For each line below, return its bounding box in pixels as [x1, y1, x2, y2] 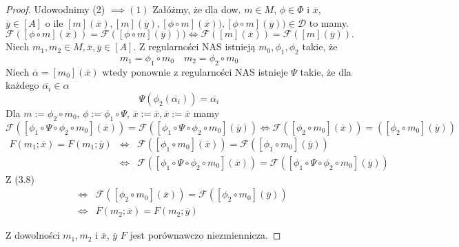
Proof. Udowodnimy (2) [6, 2, 105, 16]
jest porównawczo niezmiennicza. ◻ [130, 228, 281, 242]
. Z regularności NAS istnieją [133, 39, 256, 54]
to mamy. [309, 15, 349, 30]
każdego [6, 78, 39, 92]
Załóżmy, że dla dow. [152, 2, 241, 16]
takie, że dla [300, 64, 351, 78]
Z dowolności [6, 228, 60, 242]
